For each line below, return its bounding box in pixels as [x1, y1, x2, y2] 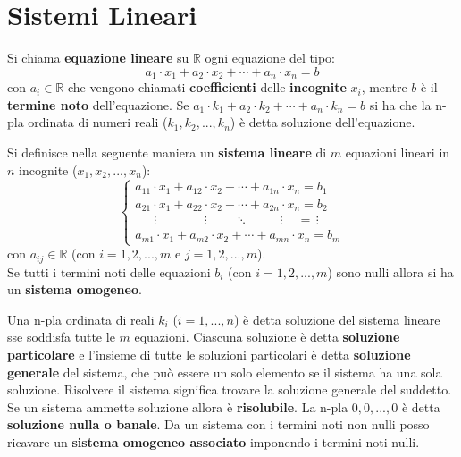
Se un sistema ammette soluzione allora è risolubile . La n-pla [7, 397, 348, 416]
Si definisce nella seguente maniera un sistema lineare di [7, 142, 327, 161]
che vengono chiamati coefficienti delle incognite [67, 78, 347, 97]
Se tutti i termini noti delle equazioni [7, 262, 211, 281]
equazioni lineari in [345, 142, 450, 161]
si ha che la [369, 95, 432, 114]
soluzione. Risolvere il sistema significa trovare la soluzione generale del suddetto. [7, 380, 452, 399]
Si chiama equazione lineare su [7, 48, 189, 67]
